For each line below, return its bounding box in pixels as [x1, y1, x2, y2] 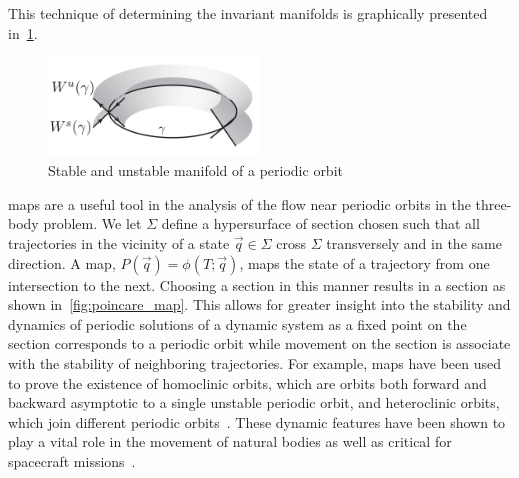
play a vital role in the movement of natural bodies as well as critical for [8, 431, 452, 452]
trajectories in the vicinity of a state [8, 232, 230, 253]
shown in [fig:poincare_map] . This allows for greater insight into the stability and [8, 294, 511, 315]
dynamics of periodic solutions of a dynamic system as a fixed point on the [8, 313, 467, 334]
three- [475, 193, 512, 214]
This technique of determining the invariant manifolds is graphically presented [8, 3, 488, 23]
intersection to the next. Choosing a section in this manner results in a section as [8, 274, 506, 295]
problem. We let [43, 213, 142, 234]
